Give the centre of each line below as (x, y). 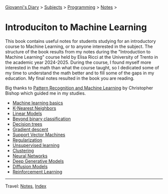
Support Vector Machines (39, 135)
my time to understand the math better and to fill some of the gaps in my (80, 73)
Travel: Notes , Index (26, 186)
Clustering (23, 150)
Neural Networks (30, 156)
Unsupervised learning (36, 145)
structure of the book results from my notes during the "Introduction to (78, 51)
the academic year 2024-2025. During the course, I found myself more (78, 62)
